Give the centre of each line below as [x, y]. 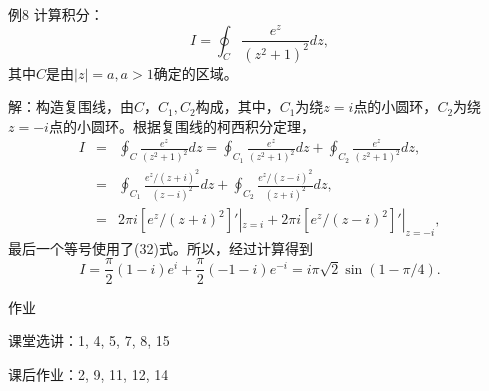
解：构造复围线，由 [71, 106]
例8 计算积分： [56, 14]
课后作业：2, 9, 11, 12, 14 [88, 373]
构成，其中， [237, 106]
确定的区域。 [195, 72]
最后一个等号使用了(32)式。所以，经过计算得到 [160, 247]
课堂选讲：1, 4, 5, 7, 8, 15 [89, 340]
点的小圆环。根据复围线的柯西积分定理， [181, 125]
